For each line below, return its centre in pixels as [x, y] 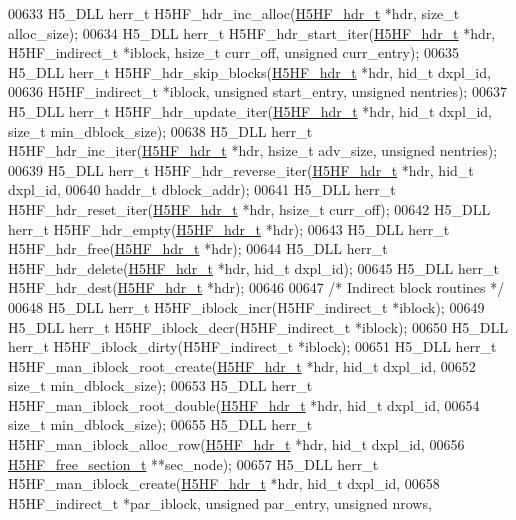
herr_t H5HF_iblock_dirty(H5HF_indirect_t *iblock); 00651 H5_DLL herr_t [252, 346]
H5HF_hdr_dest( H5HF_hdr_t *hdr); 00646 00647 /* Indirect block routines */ [256, 287]
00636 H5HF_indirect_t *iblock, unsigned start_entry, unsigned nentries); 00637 [257, 91]
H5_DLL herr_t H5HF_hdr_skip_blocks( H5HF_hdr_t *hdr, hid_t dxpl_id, [249, 71]
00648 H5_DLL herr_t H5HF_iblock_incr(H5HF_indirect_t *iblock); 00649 [246, 306]
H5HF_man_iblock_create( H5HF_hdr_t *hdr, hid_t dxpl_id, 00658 [224, 483]
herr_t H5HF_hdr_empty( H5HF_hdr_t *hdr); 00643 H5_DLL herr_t [229, 228]
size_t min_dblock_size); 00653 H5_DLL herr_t [160, 385]
